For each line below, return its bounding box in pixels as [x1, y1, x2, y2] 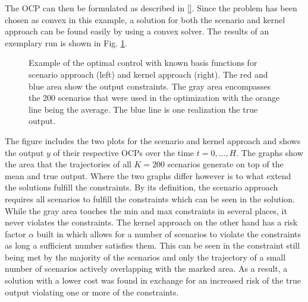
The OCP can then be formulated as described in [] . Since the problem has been [5, 2, 297, 14]
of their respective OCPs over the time [53, 146, 194, 158]
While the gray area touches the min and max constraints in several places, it [5, 204, 287, 217]
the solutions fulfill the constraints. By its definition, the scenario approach [5, 181, 278, 193]
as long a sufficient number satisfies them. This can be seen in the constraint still [5, 239, 300, 252]
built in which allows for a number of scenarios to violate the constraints [36, 227, 301, 240]
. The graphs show [236, 146, 303, 158]
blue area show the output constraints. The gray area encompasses [29, 80, 271, 92]
